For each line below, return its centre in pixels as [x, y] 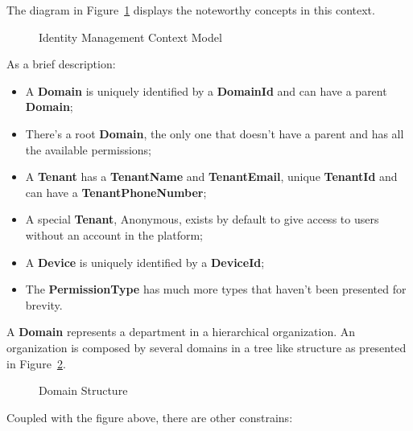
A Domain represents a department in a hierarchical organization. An [181, 332]
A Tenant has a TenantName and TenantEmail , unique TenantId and [211, 177]
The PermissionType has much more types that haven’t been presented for [216, 289]
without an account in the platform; [114, 234]
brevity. [44, 304]
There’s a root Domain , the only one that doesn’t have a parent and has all [215, 133]
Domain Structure [83, 390]
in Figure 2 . [36, 363]
